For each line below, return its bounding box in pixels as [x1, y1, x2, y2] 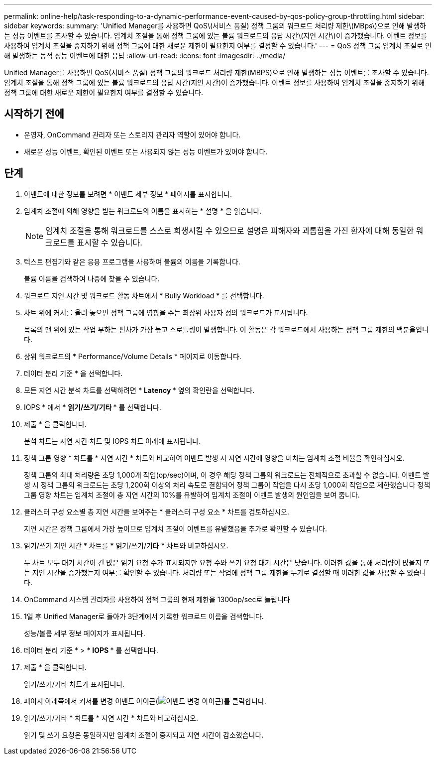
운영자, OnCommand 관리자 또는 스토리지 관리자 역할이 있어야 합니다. [24, 130, 241, 139]
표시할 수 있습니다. [77, 237, 142, 248]
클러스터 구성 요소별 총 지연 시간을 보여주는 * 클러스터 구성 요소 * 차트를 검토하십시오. [24, 507, 289, 516]
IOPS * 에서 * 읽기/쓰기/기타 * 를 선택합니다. [24, 402, 161, 411]
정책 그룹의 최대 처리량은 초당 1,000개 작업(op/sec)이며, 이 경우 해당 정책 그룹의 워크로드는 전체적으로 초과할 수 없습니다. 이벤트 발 [24, 470, 430, 479]
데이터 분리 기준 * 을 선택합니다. [24, 369, 123, 378]
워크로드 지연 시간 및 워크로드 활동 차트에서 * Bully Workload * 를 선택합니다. [24, 291, 264, 300]
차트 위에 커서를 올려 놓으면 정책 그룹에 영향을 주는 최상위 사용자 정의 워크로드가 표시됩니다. [24, 308, 308, 317]
